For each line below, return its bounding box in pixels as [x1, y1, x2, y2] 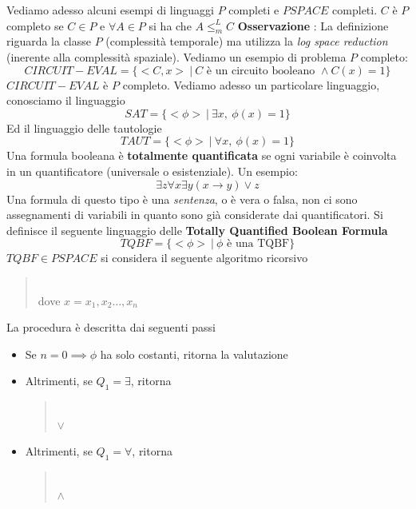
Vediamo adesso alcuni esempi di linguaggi [6, 2, 215, 18]
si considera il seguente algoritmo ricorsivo [101, 249, 308, 266]
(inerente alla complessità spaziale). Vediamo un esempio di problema [6, 48, 347, 65]
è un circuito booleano [206, 65, 315, 77]
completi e [228, 2, 279, 18]
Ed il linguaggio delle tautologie [6, 119, 162, 136]
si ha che [149, 17, 192, 34]
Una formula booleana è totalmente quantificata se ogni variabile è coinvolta [6, 147, 397, 164]
